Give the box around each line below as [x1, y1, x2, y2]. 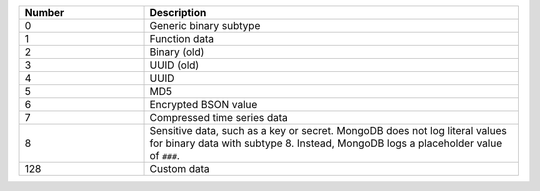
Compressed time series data [149, 111, 289, 124]
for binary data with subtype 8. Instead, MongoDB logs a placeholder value [149, 136, 503, 150]
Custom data [149, 162, 210, 175]
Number [24, 6, 65, 19]
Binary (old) [149, 45, 205, 59]
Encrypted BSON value [149, 98, 258, 111]
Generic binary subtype [149, 19, 261, 32]
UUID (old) [149, 58, 200, 72]
